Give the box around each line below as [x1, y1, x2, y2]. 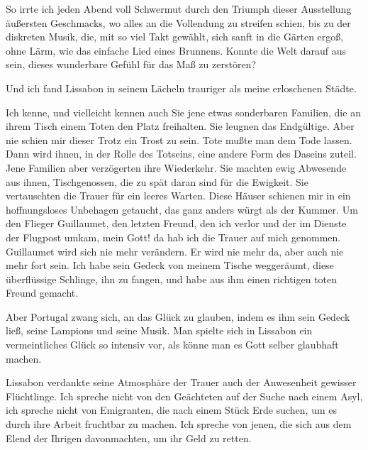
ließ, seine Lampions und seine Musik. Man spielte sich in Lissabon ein [6, 323, 313, 338]
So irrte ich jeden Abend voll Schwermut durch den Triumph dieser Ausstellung [6, 1, 352, 16]
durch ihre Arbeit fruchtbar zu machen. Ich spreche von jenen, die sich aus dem [6, 417, 352, 432]
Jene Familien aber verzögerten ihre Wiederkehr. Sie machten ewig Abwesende [6, 160, 347, 175]
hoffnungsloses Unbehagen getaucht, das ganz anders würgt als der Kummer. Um [6, 202, 358, 216]
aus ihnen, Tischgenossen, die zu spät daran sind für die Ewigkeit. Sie [6, 174, 308, 189]
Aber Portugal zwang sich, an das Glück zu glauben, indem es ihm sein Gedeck [6, 309, 350, 324]
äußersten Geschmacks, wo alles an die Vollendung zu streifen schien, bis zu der [6, 15, 351, 30]
